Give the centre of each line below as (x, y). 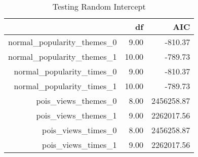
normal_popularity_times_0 (65, 71)
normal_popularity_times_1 (65, 86)
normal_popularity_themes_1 (63, 56)
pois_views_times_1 (80, 145)
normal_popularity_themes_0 (63, 42)
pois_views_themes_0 (76, 101)
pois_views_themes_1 (76, 115)
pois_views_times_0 (80, 130)
